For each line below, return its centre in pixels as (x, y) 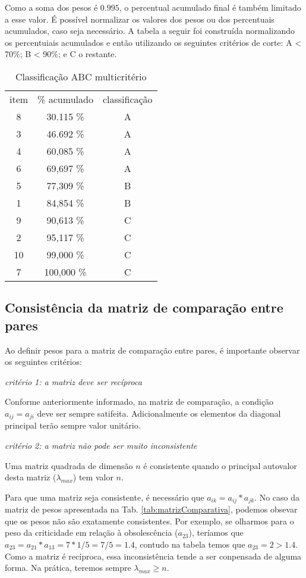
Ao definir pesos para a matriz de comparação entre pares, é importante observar (152, 350)
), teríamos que (216, 532)
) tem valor (93, 477)
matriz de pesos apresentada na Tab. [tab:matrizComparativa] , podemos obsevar (151, 509)
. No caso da (277, 497)
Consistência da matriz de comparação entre (144, 307)
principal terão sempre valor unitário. (73, 425)
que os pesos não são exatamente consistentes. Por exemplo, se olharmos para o (149, 521)
